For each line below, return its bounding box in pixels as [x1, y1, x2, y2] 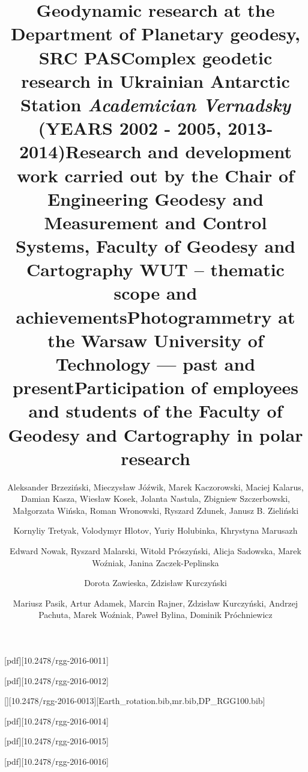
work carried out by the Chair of [17, 162, 294, 187]
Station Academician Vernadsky [20, 91, 291, 117]
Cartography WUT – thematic [26, 257, 285, 282]
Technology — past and [55, 351, 256, 375]
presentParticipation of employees [13, 375, 298, 400]
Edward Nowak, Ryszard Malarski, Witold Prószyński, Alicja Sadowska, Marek [10, 545, 301, 557]
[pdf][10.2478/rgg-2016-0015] [4, 735, 109, 747]
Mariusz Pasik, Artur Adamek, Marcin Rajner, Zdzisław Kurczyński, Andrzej [13, 596, 298, 609]
